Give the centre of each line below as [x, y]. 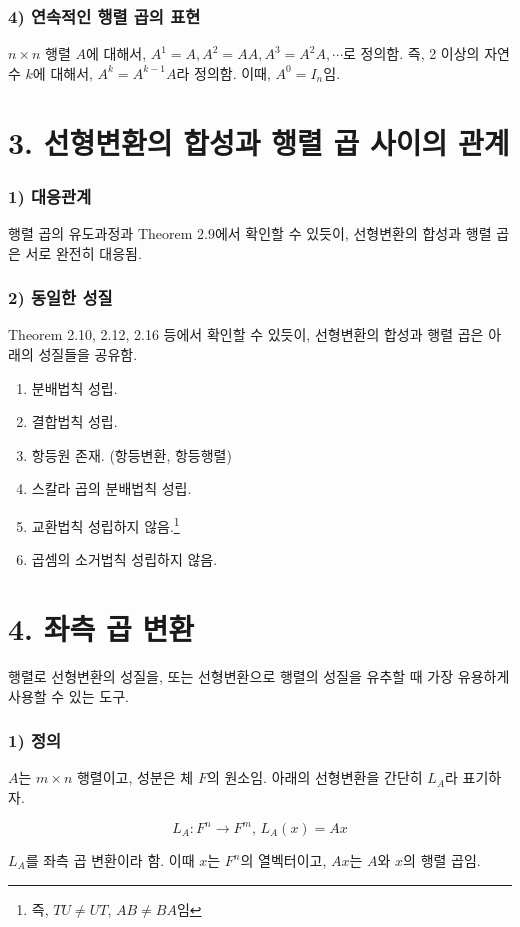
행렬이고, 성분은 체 [135, 777]
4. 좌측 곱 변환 [101, 628]
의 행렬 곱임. [442, 860]
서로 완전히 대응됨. [83, 252]
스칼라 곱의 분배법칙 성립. [111, 488]
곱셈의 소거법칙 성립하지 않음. [124, 559]
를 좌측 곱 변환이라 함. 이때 [110, 860]
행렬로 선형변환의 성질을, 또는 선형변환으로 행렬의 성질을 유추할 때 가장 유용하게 [259, 675]
